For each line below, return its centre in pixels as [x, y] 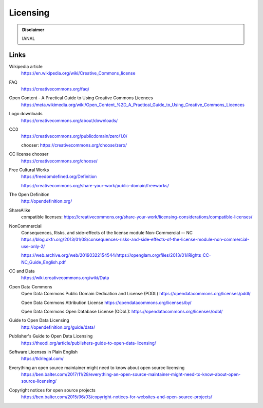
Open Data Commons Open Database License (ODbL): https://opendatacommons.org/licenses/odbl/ [122, 311]
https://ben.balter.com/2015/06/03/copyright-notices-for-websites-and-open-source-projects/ [117, 397]
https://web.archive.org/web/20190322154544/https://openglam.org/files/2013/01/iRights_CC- [116, 255]
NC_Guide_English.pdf [43, 262]
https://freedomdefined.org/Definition [59, 177]
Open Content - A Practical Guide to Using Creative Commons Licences [81, 98]
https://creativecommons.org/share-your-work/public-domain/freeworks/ [95, 185]
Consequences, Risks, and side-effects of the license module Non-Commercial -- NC [107, 233]
